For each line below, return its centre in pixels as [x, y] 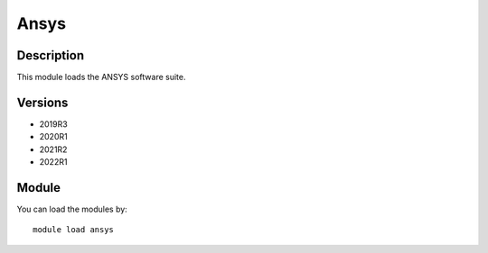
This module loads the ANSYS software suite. [101, 77]
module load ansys [74, 230]
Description [51, 55]
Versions [42, 102]
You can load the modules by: [72, 209]
